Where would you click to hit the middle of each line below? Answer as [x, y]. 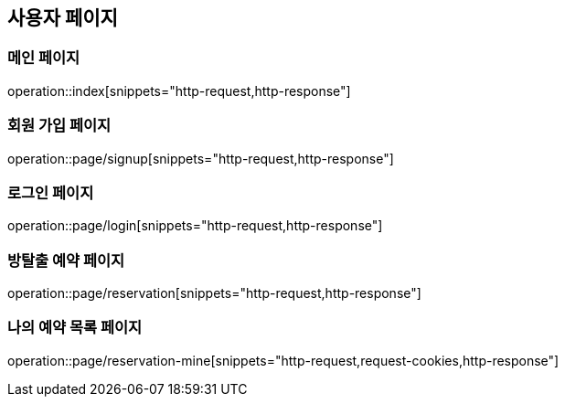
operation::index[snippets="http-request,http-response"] [179, 90]
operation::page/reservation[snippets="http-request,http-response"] [214, 293]
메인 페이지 [44, 58]
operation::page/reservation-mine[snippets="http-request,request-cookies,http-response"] [283, 360]
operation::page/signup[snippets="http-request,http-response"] [201, 158]
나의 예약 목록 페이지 [75, 328]
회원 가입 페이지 [59, 126]
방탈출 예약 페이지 [66, 260]
